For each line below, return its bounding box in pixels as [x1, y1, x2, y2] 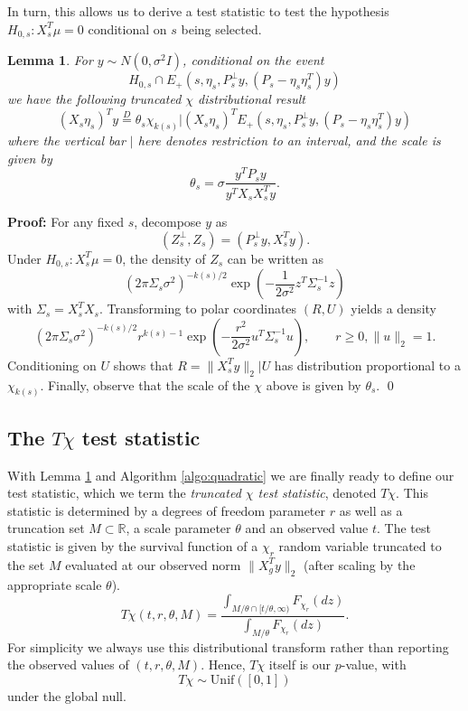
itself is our [268, 655, 332, 674]
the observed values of [7, 655, 129, 674]
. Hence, [201, 655, 246, 674]
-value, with [341, 655, 407, 674]
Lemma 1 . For [7, 51, 93, 70]
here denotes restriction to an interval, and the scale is [137, 131, 441, 149]
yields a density [351, 299, 436, 318]
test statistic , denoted [257, 483, 377, 502]
